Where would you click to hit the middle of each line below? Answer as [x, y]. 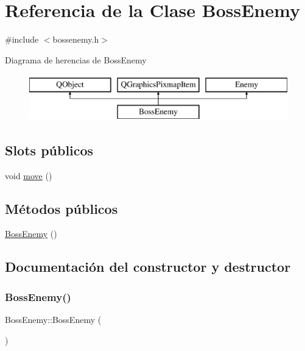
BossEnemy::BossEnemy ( [53, 320]
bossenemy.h [76, 39]
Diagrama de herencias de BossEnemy [76, 59]
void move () [29, 175]
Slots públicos [49, 150]
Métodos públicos [61, 208]
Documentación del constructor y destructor [148, 267]
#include [22, 39]
